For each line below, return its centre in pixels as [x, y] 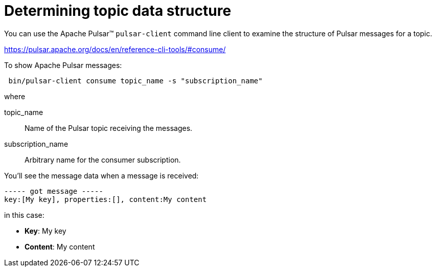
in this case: [24, 215]
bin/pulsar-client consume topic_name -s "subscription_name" [135, 81]
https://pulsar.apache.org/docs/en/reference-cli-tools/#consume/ [115, 49]
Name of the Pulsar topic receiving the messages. [109, 128]
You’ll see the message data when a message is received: [101, 175]
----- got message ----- [54, 191]
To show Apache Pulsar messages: [63, 65]
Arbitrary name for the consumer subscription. [103, 160]
